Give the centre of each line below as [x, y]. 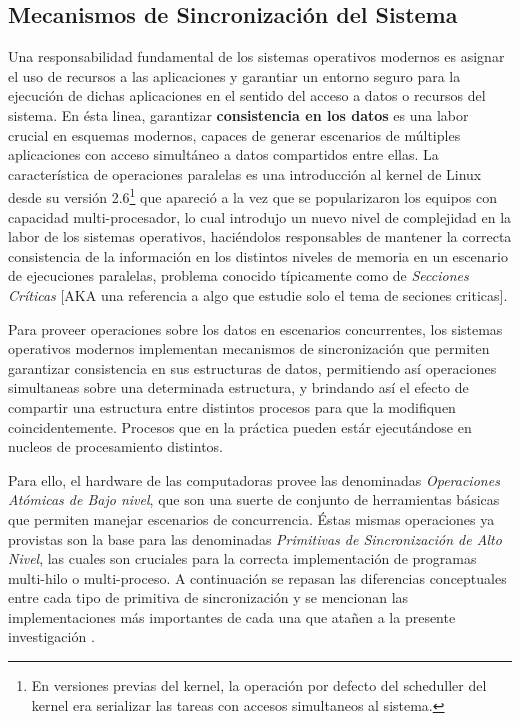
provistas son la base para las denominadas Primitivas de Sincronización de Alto [255, 538]
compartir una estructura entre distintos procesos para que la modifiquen [232, 406]
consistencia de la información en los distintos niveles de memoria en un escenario [258, 255]
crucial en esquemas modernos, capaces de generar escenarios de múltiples [234, 134]
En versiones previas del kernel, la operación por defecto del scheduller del [259, 685]
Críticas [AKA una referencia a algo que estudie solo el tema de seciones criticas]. [258, 294]
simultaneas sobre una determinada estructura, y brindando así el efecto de [238, 387]
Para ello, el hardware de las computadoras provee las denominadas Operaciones [254, 479]
